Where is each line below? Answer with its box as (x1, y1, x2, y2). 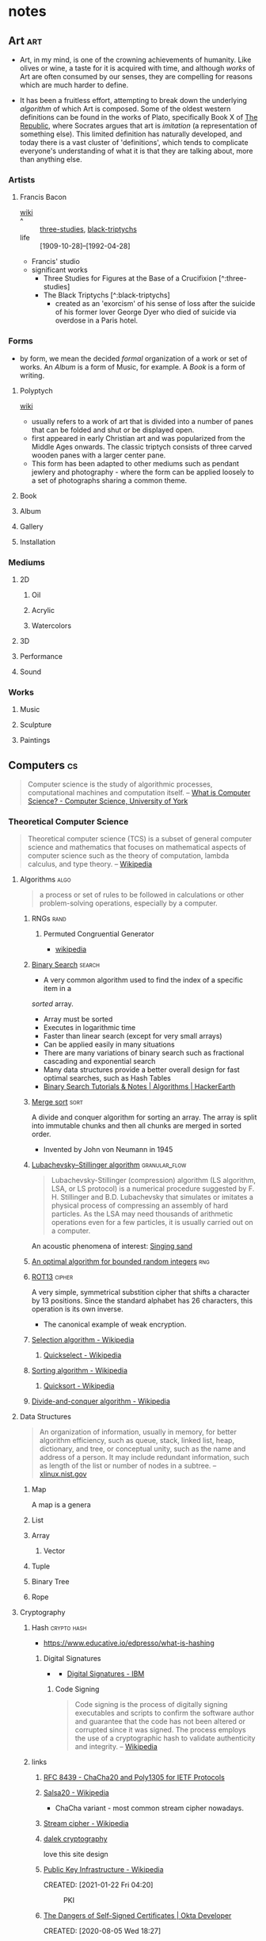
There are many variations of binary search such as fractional (43, 1048, 245, 1058)
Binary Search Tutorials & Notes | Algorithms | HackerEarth (43, 1082, 236, 1092)
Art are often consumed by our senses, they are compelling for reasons (19, 72, 253, 81)
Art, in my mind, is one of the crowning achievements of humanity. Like (19, 55, 252, 64)
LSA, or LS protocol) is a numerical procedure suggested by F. (51, 1184, 255, 1193)
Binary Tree (31, 1577, 70, 1587)
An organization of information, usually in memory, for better (39, 1427, 237, 1437)
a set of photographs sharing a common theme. (31, 475, 188, 485)
